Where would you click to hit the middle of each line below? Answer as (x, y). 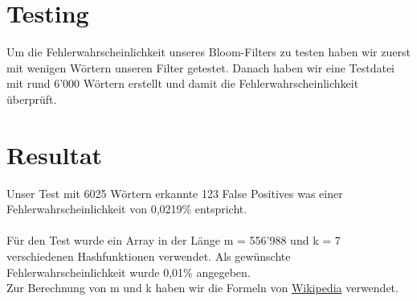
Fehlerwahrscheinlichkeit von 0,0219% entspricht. (127, 209)
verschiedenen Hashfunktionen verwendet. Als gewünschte (149, 256)
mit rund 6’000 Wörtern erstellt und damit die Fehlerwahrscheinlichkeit (183, 83)
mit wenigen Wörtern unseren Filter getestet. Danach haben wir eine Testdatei (201, 67)
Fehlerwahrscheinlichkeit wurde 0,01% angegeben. (129, 272)
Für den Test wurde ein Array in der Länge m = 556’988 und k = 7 (174, 240)
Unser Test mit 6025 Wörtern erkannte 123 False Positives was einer (175, 193)
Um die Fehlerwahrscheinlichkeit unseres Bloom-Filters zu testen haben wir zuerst (208, 52)
